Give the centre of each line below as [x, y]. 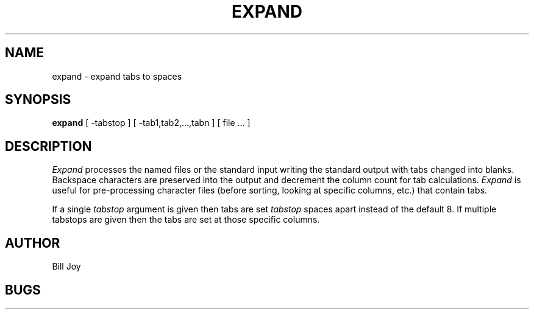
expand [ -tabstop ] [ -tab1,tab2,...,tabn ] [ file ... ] [151, 123]
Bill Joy [66, 267]
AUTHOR [33, 243]
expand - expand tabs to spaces [117, 76]
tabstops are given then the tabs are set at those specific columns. [186, 220]
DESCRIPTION [48, 146]
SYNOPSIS [38, 100]
